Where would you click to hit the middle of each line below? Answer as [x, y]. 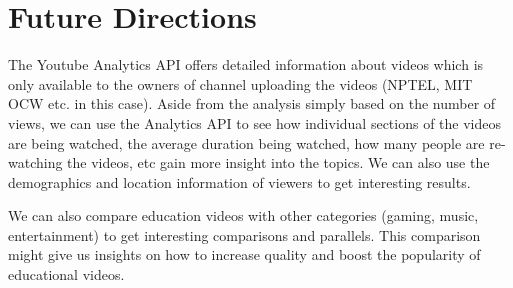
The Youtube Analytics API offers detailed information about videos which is [246, 64]
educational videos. [66, 274]
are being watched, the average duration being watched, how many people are [246, 142]
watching [35, 162]
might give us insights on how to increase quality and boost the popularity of [244, 254]
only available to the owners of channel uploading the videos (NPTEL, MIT [240, 83]
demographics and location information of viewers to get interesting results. [239, 181]
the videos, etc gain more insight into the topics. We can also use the [278, 162]
